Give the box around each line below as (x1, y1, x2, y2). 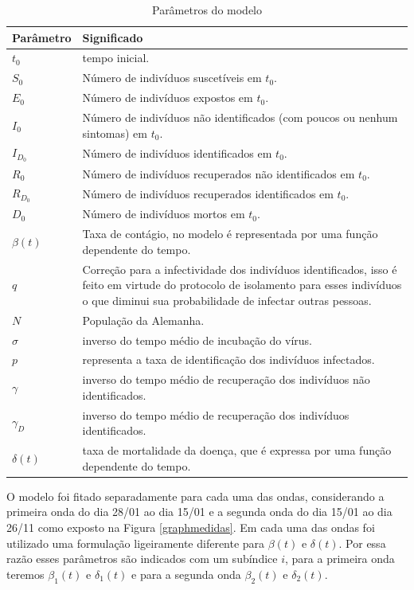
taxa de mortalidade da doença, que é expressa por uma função (82, 442, 392, 459)
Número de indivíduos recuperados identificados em (82, 185, 334, 201)
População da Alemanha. (82, 311, 205, 328)
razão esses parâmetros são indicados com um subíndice (6, 550, 278, 567)
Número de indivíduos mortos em (82, 205, 245, 222)
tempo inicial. (82, 49, 150, 66)
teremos (6, 565, 45, 582)
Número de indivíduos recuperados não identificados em (82, 165, 355, 182)
